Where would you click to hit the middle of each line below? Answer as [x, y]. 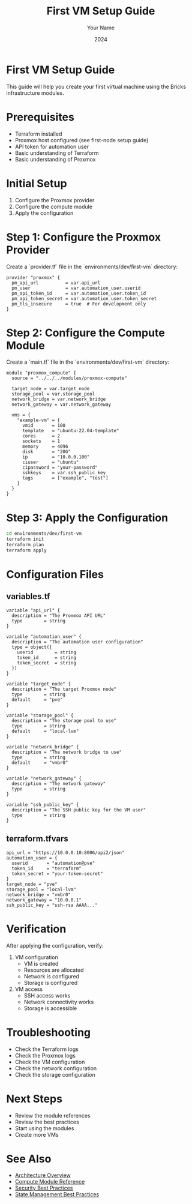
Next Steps [34, 1099]
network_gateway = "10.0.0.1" [44, 900]
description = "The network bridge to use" [67, 752]
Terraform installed [38, 134]
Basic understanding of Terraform [57, 153]
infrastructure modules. [35, 93]
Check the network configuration [56, 1068]
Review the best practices [47, 1122]
